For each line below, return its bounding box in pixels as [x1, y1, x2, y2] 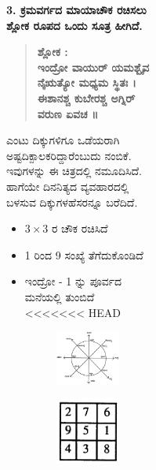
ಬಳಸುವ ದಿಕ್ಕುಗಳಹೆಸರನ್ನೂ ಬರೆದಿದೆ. [6, 193, 138, 210]
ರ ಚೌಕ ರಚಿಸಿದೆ [52, 220, 108, 237]
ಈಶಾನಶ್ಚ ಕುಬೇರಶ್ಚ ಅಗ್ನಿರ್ [37, 89, 136, 106]
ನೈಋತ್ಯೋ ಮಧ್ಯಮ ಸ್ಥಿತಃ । [37, 74, 136, 91]
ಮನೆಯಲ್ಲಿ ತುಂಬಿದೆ [24, 288, 95, 304]
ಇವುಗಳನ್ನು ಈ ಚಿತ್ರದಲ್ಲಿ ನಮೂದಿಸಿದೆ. [6, 162, 142, 179]
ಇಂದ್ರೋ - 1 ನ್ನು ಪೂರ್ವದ [24, 273, 122, 289]
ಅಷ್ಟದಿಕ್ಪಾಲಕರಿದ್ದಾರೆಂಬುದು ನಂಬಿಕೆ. [6, 147, 132, 163]
